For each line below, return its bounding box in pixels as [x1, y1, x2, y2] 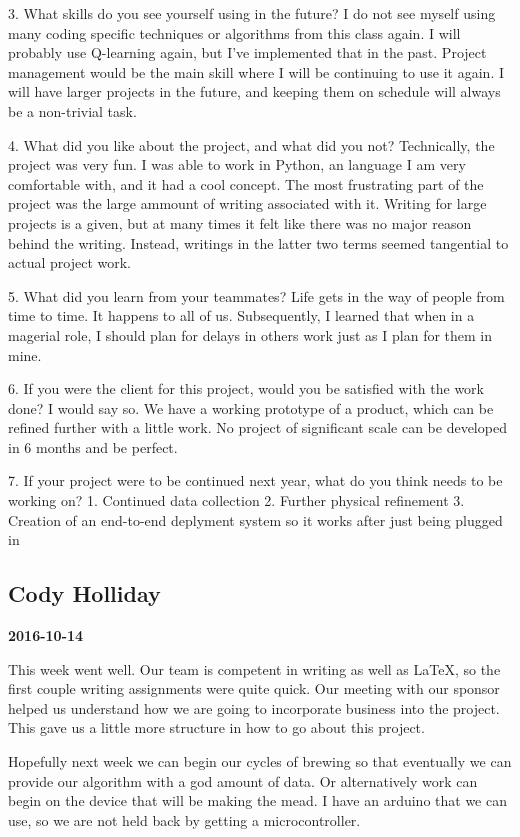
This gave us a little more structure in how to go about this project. [8, 717, 425, 738]
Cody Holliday [8, 578, 161, 609]
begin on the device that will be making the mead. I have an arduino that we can [8, 790, 507, 811]
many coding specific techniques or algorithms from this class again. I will [8, 22, 461, 43]
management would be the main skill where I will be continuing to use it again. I [8, 61, 505, 82]
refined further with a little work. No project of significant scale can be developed [8, 417, 507, 438]
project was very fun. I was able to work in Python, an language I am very [8, 154, 466, 175]
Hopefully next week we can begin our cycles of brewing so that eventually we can [8, 751, 512, 772]
